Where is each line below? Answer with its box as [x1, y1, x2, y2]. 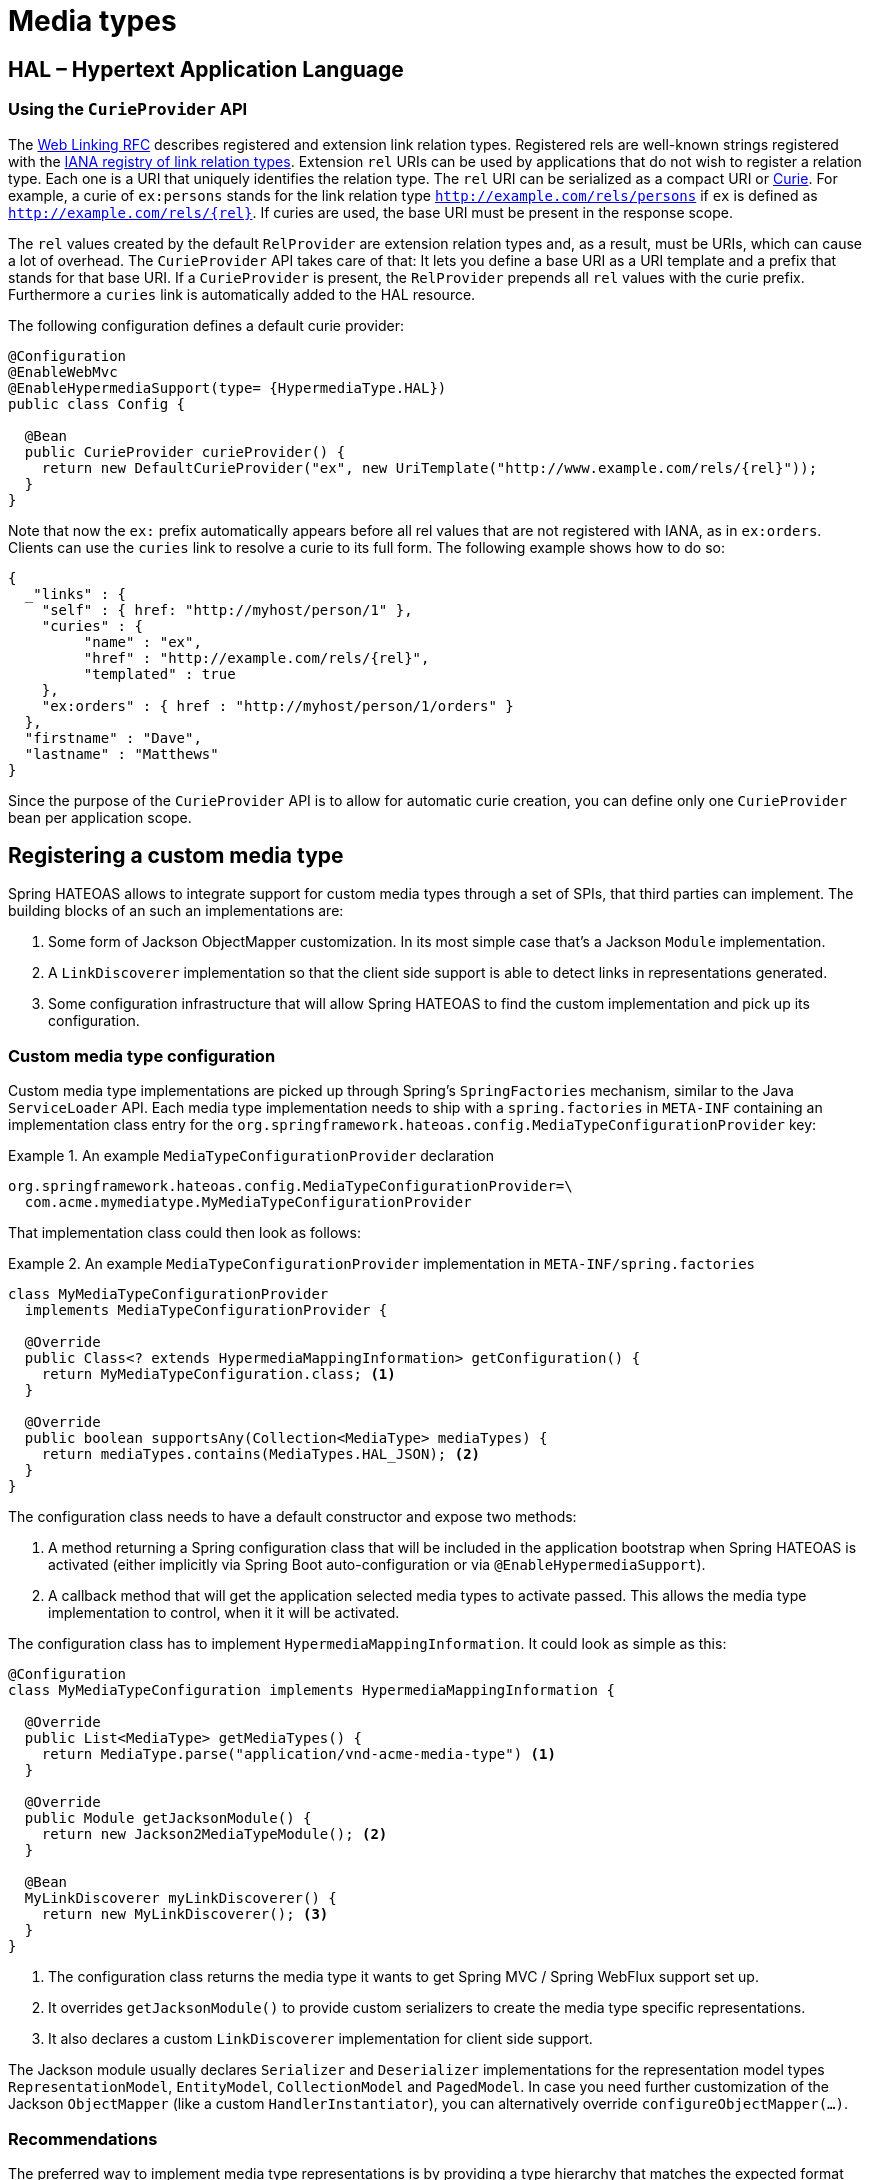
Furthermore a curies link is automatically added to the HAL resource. [8, 285, 476, 303]
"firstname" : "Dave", [24, 729, 202, 746]
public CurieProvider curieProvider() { [24, 443, 346, 460]
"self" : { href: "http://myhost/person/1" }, [41, 601, 413, 618]
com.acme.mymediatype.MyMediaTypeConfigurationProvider [24, 1194, 472, 1211]
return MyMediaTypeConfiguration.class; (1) [41, 1366, 396, 1383]
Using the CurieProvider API [8, 99, 248, 120]
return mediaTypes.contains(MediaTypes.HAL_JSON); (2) [41, 1446, 481, 1463]
